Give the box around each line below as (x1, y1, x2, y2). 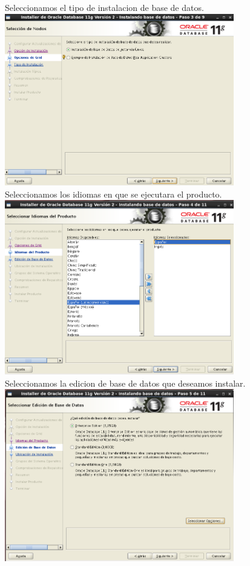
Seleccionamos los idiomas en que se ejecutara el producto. (5, 187, 222, 200)
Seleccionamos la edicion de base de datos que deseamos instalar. (5, 376, 246, 389)
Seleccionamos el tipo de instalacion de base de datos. (5, 1, 204, 13)
